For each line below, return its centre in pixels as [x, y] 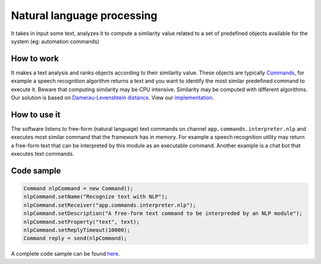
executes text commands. [43, 154]
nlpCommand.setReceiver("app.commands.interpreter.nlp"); [110, 205]
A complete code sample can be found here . [65, 254]
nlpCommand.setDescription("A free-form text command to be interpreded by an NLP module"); [163, 213]
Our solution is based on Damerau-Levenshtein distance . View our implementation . [112, 98]
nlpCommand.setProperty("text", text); [81, 222]
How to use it [36, 114]
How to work [35, 59]
